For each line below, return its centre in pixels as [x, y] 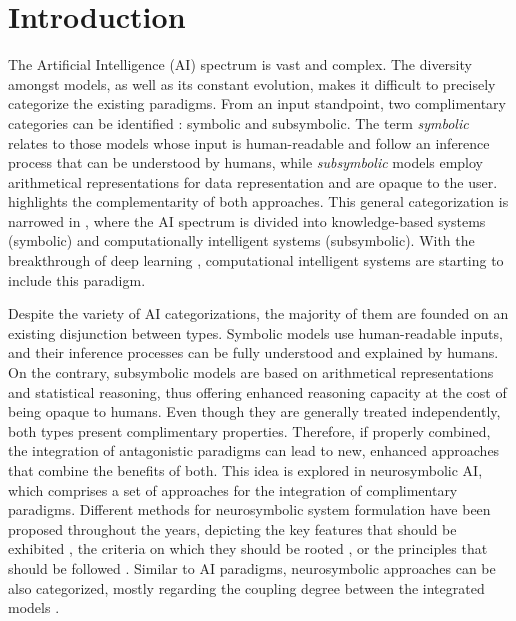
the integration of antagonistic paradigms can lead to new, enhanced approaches [254, 450]
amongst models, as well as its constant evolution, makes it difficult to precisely [252, 83]
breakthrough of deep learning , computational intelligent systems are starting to [256, 260]
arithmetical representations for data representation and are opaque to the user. [253, 181]
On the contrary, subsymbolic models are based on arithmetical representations [251, 372]
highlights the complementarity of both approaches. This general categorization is [258, 201]
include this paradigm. [77, 279]
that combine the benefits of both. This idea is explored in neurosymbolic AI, [245, 470]
